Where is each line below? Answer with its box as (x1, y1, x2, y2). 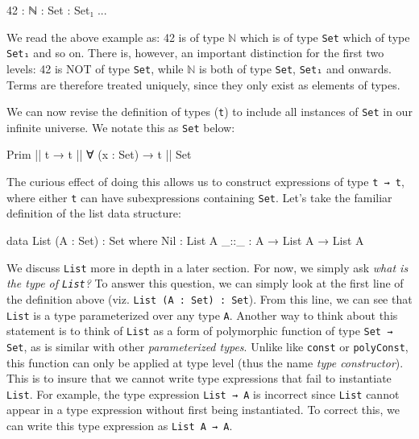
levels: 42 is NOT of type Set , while (6, 60, 184, 77)
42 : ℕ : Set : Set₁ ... (6, 2, 107, 18)
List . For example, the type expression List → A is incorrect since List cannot (6, 385, 400, 402)
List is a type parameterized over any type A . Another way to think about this (6, 306, 398, 323)
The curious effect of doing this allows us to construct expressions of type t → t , (6, 173, 404, 190)
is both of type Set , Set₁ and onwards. (199, 60, 392, 77)
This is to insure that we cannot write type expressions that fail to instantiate (6, 370, 392, 387)
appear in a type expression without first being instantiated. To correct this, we (6, 401, 400, 418)
